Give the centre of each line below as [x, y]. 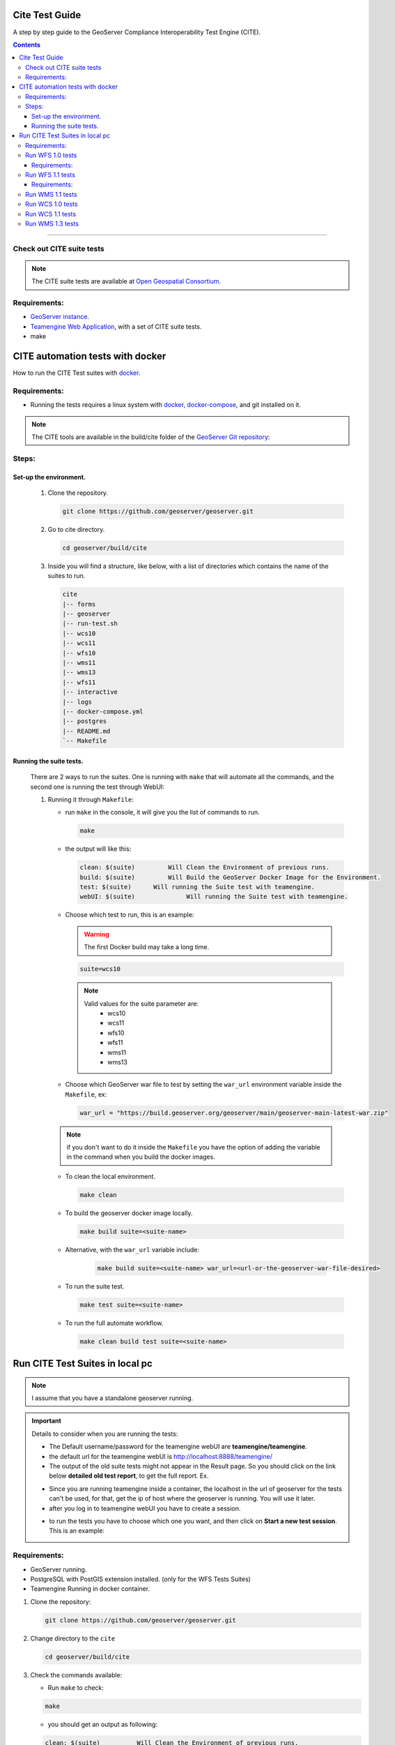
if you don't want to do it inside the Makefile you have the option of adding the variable [193, 1148]
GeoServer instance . [60, 317]
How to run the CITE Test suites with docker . [77, 373]
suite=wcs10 [100, 969]
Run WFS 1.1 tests [51, 174]
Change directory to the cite [73, 1638]
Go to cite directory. [76, 529]
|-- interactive [90, 692]
